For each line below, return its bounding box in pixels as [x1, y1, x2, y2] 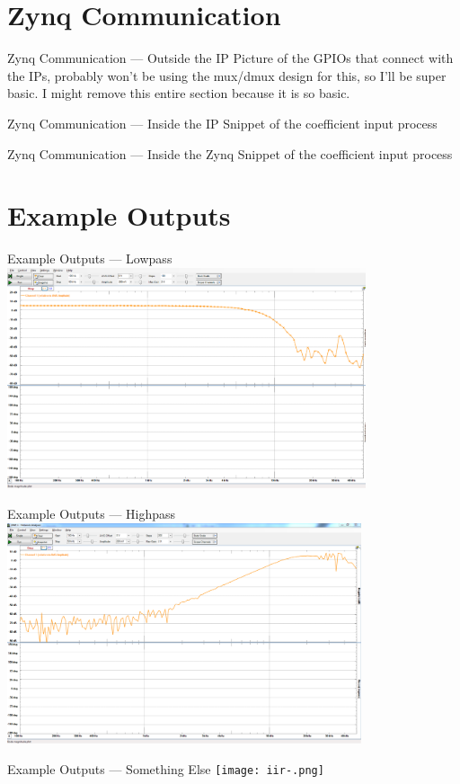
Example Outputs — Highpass [7, 504, 176, 523]
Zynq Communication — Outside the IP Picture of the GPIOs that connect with [7, 49, 454, 67]
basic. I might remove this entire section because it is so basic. [7, 84, 350, 102]
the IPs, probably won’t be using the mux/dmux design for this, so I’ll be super [7, 66, 447, 85]
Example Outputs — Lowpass [7, 249, 172, 268]
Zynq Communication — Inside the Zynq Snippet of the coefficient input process [7, 144, 453, 163]
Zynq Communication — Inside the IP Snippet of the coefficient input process [7, 113, 438, 132]
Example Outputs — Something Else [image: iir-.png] [7, 759, 324, 778]
